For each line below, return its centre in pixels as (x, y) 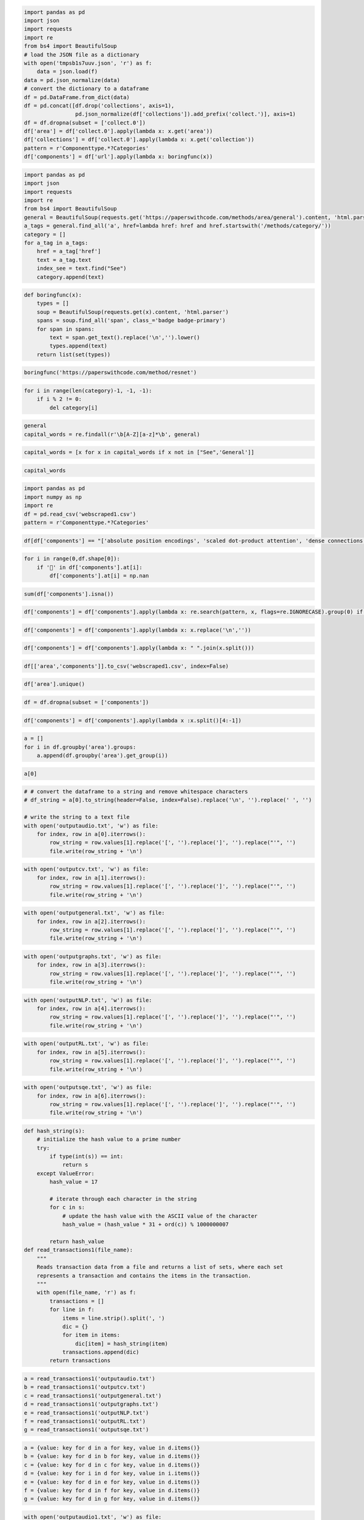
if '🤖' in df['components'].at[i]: (89, 567)
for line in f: (72, 1310)
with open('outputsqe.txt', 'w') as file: (88, 1087)
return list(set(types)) (74, 354)
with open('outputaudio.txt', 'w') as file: (91, 826)
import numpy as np (53, 497)
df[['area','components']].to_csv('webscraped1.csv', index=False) (126, 666)
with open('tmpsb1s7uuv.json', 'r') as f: (88, 63)
